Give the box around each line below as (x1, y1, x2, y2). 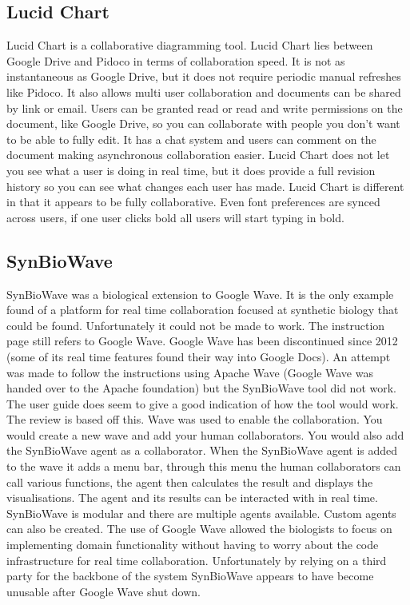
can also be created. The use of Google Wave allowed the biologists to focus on (6, 520, 392, 537)
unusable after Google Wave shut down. (6, 583, 201, 599)
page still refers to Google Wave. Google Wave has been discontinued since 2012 (6, 332, 398, 349)
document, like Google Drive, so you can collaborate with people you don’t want (6, 115, 400, 132)
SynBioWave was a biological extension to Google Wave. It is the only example (6, 285, 394, 302)
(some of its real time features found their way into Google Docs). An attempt (6, 348, 391, 364)
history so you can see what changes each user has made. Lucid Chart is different (6, 177, 404, 194)
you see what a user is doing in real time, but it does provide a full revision (6, 161, 376, 178)
